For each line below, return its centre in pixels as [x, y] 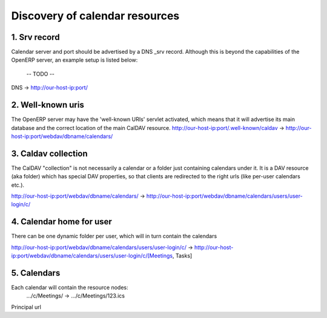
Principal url [26, 307]
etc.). [18, 185]
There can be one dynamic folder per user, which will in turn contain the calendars [114, 236]
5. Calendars [36, 273]
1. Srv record [35, 37]
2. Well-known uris [48, 105]
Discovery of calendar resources [95, 16]
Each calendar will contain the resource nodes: [70, 287]
